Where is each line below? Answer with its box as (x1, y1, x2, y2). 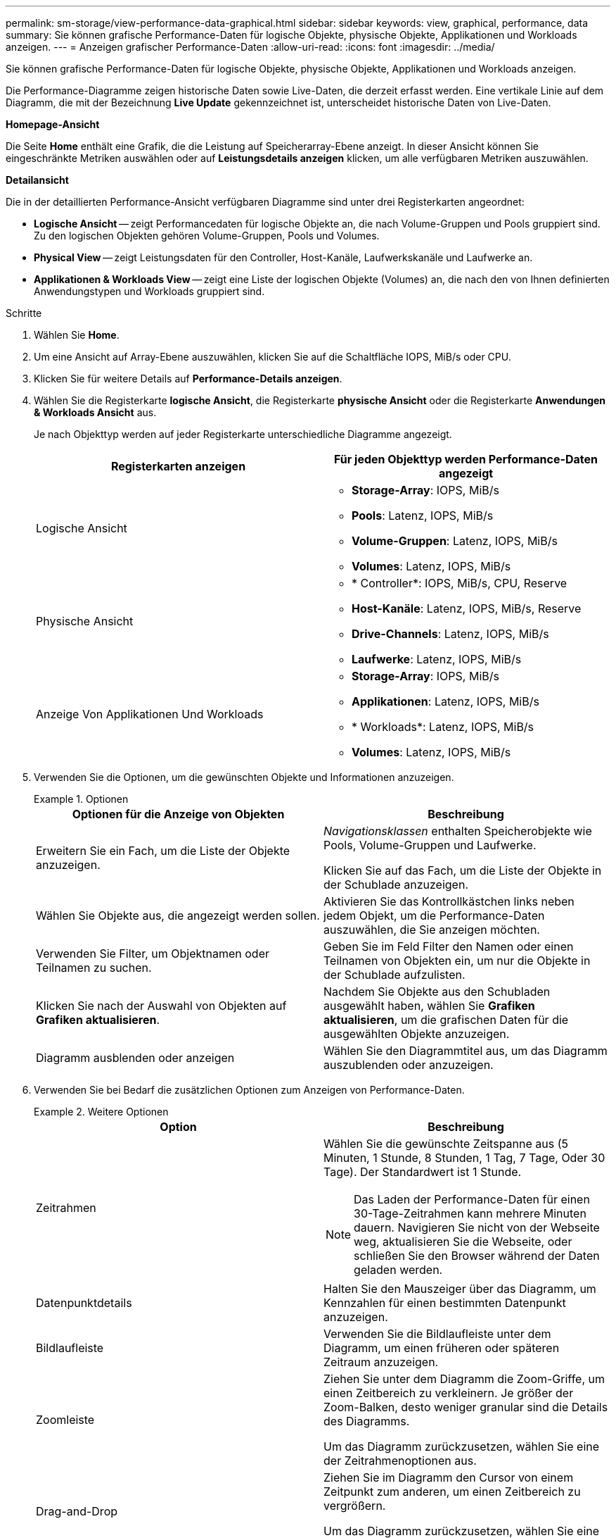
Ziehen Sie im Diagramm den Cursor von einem (323, 1470, 574, 1484)
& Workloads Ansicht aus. (34, 406, 157, 418)
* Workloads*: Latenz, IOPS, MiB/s (352, 720, 534, 734)
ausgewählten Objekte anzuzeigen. (323, 1027, 510, 1041)
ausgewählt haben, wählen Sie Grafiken (323, 999, 535, 1013)
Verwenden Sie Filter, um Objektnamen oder (36, 946, 270, 961)
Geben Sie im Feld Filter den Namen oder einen (323, 939, 574, 954)
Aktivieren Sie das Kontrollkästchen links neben (323, 894, 575, 908)
